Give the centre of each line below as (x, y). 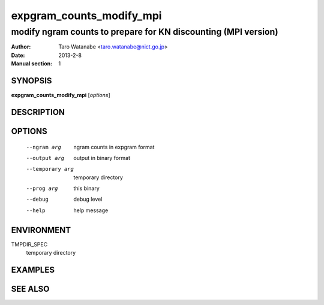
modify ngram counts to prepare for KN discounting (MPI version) (145, 32)
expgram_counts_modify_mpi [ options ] (61, 95)
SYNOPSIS (31, 81)
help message (91, 210)
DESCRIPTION (38, 112)
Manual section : (32, 64)
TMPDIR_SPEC (29, 244)
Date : (18, 55)
